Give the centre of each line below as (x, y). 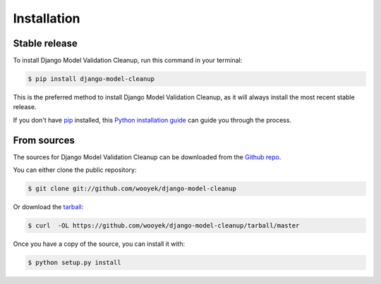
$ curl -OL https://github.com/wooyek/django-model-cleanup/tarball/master (164, 226)
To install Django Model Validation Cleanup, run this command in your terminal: (128, 61)
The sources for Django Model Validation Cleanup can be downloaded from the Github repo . (147, 157)
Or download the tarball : (48, 207)
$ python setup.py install (74, 263)
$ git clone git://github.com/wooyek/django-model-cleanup (132, 189)
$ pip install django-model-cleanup (91, 79)
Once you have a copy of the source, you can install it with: (99, 244)
